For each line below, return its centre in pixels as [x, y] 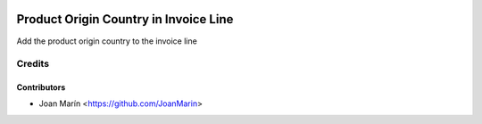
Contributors [41, 87]
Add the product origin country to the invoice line [107, 41]
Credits [33, 64]
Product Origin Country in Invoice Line [125, 19]
